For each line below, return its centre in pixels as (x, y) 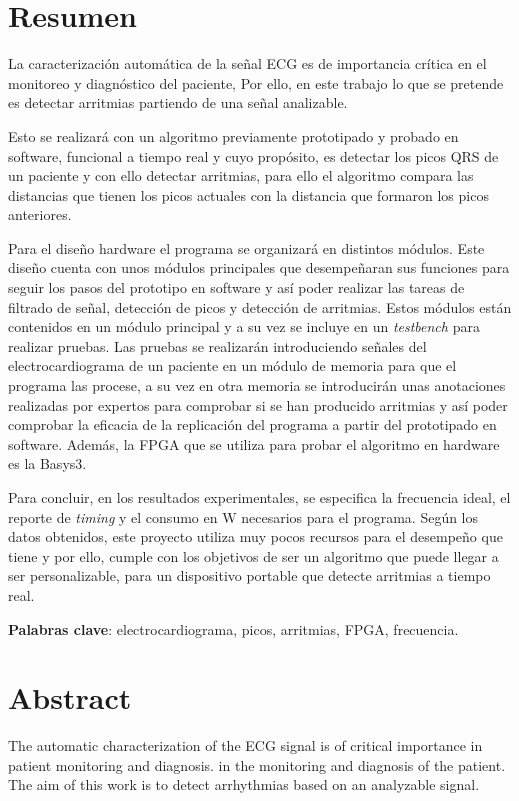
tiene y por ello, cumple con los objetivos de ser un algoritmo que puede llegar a (253, 555)
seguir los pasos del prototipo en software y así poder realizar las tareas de (236, 287)
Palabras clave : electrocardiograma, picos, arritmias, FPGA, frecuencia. (233, 628)
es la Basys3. (47, 463)
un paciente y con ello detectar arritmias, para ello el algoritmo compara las (241, 175)
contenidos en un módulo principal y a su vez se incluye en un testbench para (244, 326)
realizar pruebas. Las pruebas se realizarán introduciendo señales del (217, 345)
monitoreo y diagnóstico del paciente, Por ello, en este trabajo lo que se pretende (256, 82)
